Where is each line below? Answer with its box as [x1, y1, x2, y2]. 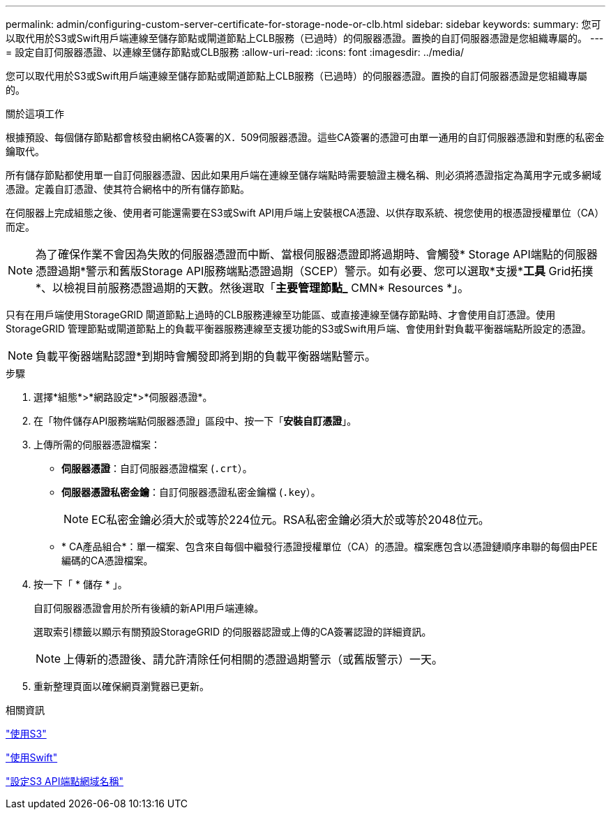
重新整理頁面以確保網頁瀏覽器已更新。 [33, 680, 209, 692]
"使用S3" [6, 728, 47, 740]
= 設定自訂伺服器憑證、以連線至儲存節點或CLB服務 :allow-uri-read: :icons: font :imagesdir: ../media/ [6, 46, 465, 58]
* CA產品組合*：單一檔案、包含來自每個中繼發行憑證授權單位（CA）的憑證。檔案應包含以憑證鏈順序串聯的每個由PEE [61, 541, 598, 552]
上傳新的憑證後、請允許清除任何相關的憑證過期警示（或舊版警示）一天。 [63, 652, 444, 666]
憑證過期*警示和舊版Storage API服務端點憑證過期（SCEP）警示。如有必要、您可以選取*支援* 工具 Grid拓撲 [36, 264, 594, 278]
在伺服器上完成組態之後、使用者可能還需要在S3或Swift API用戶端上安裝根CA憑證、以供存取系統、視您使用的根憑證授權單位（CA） [6, 207, 605, 219]
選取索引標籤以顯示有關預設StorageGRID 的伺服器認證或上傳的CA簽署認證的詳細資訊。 [33, 626, 432, 638]
